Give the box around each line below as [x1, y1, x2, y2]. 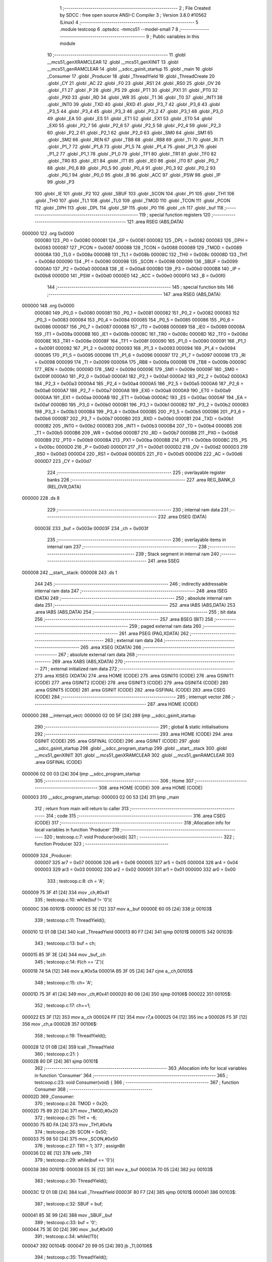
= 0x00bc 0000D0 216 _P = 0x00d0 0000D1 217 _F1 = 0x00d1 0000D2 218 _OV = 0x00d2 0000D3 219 [34, 444, 248, 450]
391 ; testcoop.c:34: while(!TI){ [34, 1233, 99, 1239]
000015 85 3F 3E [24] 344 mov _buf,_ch [22, 952, 106, 958]
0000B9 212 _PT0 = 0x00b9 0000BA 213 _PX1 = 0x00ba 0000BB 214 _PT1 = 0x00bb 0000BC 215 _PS [34, 437, 247, 443]
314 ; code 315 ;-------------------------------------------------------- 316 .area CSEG [46, 813, 226, 819]
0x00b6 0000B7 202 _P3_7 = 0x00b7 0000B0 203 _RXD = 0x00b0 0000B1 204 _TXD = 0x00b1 [34, 415, 234, 422]
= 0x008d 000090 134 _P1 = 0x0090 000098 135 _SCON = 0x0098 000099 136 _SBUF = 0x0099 [34, 258, 238, 265]
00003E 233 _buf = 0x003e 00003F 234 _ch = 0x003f [34, 525, 149, 531]
